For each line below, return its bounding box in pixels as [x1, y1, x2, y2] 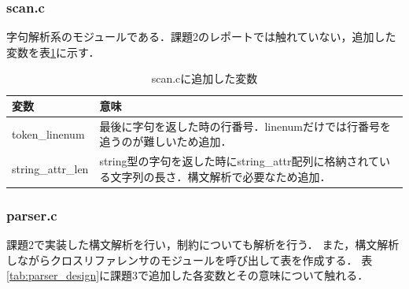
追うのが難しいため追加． [99, 133, 232, 150]
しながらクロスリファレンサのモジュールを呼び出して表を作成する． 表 [6, 251, 373, 268]
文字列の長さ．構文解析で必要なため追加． [110, 168, 331, 184]
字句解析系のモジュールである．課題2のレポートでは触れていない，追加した [6, 28, 396, 45]
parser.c [6, 205, 57, 224]
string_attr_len [12, 161, 89, 177]
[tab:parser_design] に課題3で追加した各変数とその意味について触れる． [6, 267, 369, 283]
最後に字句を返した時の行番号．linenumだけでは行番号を [99, 117, 392, 134]
